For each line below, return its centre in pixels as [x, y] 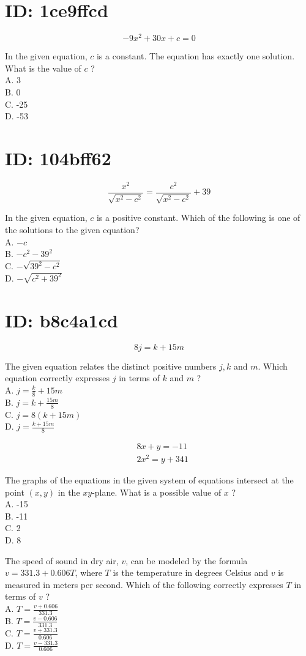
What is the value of [43, 68]
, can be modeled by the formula [187, 560]
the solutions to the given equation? [72, 230]
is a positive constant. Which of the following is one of [198, 218]
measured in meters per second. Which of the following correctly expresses [144, 584]
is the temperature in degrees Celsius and [191, 572]
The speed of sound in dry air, [62, 560]
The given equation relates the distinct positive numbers [111, 366]
